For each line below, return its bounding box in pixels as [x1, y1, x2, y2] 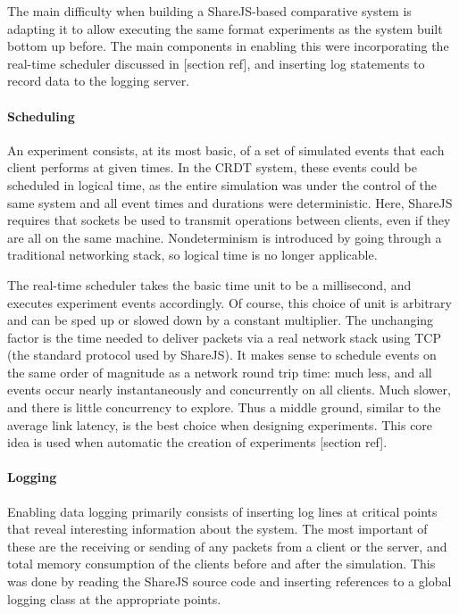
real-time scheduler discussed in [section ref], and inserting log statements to [7, 54, 425, 72]
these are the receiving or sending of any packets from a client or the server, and [7, 536, 447, 555]
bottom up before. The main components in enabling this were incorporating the [7, 37, 449, 55]
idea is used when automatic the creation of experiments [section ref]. [7, 433, 388, 452]
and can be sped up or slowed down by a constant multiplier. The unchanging [7, 311, 434, 329]
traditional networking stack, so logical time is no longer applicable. [7, 245, 378, 264]
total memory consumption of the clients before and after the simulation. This [7, 554, 436, 573]
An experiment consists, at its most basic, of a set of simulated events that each [7, 140, 445, 159]
